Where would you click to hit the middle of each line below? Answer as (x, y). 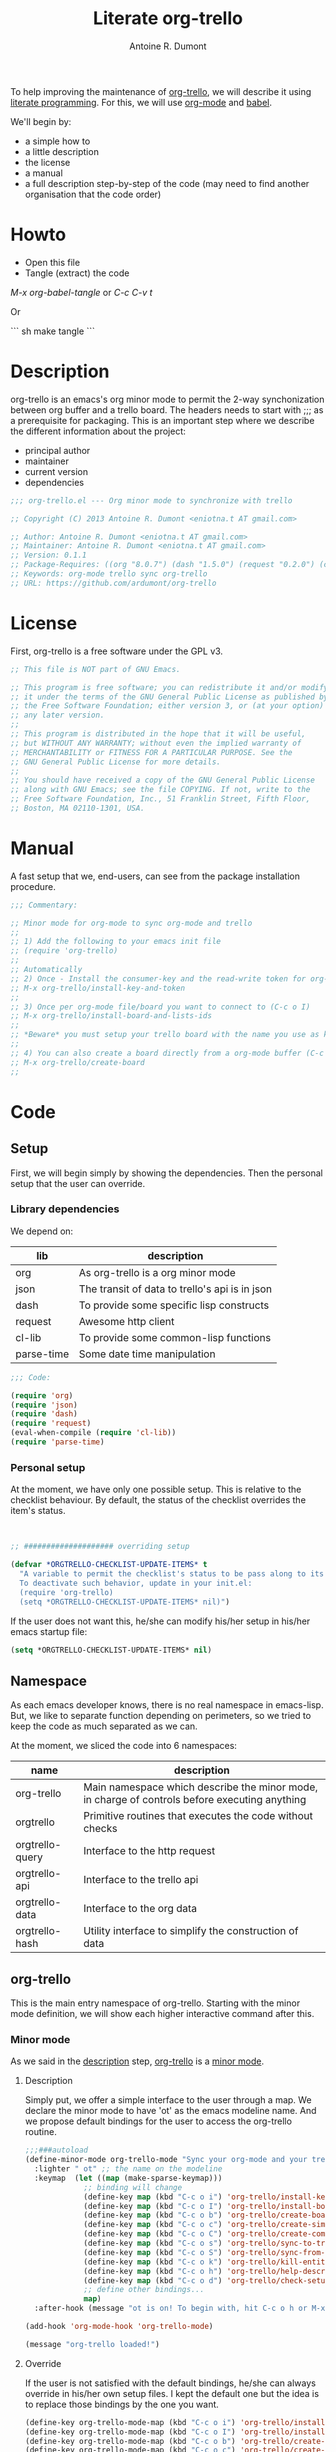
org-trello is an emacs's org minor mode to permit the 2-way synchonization (167, 399)
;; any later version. (57, 715)
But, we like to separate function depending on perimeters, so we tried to (161, 1716)
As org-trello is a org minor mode (157, 1272)
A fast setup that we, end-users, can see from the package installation (155, 876)
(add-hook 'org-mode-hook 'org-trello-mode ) (119, 2327)
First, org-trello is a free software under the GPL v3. (116, 651)
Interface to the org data (140, 1909)
